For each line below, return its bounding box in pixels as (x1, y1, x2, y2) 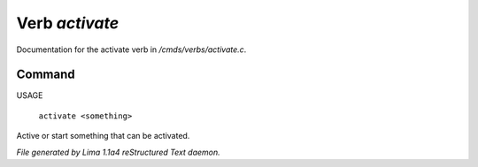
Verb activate (16, 13, 119, 33)
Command (16, 67, 75, 82)
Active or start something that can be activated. (16, 131, 190, 141)
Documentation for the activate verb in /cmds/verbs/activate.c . (16, 44, 247, 55)
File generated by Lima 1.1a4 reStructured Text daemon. (16, 147, 220, 157)
